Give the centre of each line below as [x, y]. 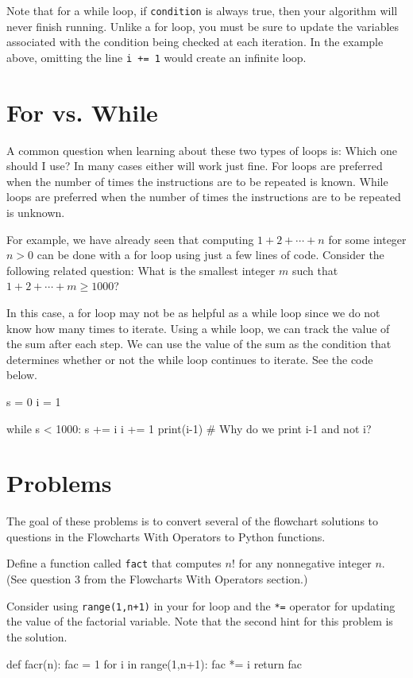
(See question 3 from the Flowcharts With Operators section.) [157, 579]
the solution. [37, 636]
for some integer [367, 239]
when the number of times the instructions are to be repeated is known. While [197, 181]
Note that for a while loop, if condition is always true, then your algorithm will [202, 10]
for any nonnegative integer [305, 563]
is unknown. [36, 212]
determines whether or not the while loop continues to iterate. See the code [190, 359]
